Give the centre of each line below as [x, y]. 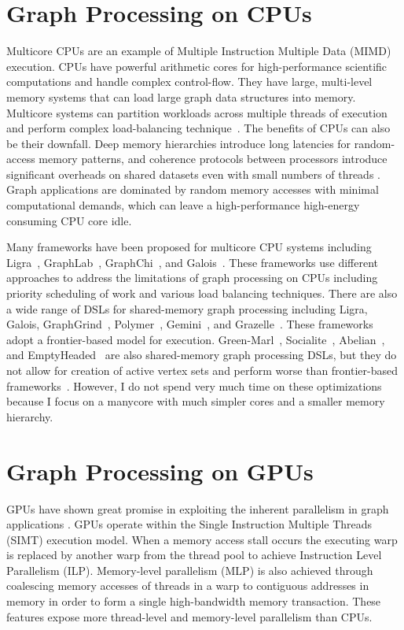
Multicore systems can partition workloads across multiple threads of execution [197, 112]
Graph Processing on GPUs [160, 471]
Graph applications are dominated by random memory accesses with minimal [193, 189]
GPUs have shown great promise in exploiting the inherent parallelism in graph [198, 508]
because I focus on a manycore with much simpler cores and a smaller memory [196, 401]
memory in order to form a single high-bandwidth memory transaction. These [194, 601]
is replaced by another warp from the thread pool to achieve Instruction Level [194, 555]
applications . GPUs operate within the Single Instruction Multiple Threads [189, 524]
